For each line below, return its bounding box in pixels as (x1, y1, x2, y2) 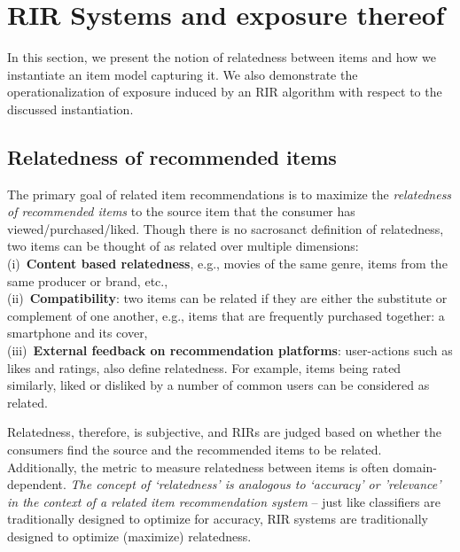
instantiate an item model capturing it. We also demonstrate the (7, 65, 358, 83)
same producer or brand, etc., (7, 271, 168, 290)
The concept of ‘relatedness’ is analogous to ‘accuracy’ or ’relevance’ (70, 475, 441, 494)
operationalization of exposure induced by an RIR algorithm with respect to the (7, 82, 442, 101)
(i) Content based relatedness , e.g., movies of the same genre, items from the (7, 254, 448, 273)
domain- (393, 457, 438, 476)
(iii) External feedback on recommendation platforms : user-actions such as (7, 341, 453, 360)
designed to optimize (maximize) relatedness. (7, 526, 252, 545)
